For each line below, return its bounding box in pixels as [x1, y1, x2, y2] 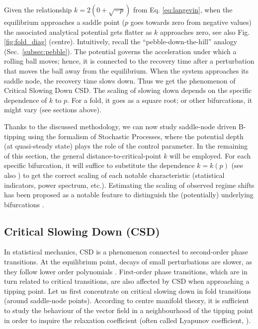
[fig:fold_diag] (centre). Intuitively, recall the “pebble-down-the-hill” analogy [4, 36, 238, 47]
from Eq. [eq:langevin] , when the [133, 4, 233, 14]
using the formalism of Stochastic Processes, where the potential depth [28, 131, 244, 141]
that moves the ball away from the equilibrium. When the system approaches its [4, 65, 249, 76]
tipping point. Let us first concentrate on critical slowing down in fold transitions [4, 285, 251, 296]
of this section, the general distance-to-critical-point [4, 150, 162, 161]
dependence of [4, 94, 47, 105]
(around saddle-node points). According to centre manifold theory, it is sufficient [4, 295, 249, 306]
